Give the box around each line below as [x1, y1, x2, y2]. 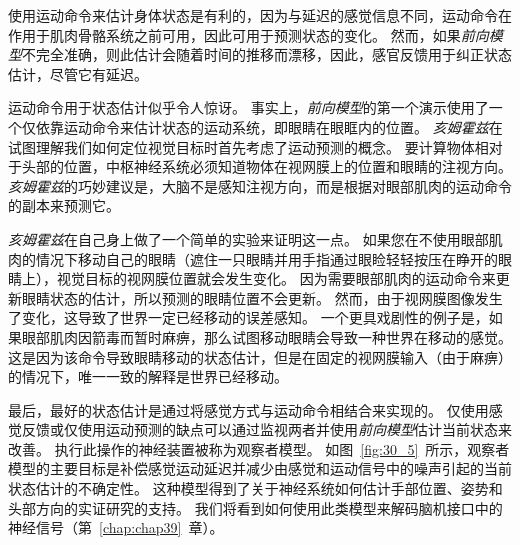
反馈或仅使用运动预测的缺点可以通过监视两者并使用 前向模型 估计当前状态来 [21, 419, 512, 440]
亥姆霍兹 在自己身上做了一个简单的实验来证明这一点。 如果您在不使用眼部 [8, 228, 489, 249]
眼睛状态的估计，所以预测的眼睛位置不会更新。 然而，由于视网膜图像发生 [21, 287, 503, 308]
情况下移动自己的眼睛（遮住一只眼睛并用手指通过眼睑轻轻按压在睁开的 [35, 248, 498, 269]
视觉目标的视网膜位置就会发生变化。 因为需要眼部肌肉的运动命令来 [56, 268, 496, 289]
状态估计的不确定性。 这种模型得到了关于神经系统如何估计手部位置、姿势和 [8, 478, 503, 499]
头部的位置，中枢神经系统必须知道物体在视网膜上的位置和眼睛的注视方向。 [21, 156, 512, 177]
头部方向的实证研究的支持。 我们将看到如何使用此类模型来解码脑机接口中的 [8, 497, 503, 518]
